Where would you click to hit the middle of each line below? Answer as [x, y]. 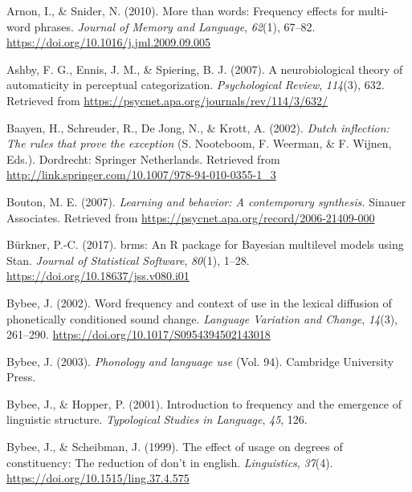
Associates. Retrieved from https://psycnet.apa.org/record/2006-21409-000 [191, 217]
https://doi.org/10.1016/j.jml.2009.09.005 [109, 42]
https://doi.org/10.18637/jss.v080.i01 [98, 276]
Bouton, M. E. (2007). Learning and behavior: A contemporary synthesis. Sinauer [206, 201]
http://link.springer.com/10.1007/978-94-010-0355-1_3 [141, 175]
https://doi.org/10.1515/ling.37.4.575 [98, 478]
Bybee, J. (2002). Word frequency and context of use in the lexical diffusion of [199, 302]
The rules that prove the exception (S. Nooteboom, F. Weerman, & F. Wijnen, [199, 143]
